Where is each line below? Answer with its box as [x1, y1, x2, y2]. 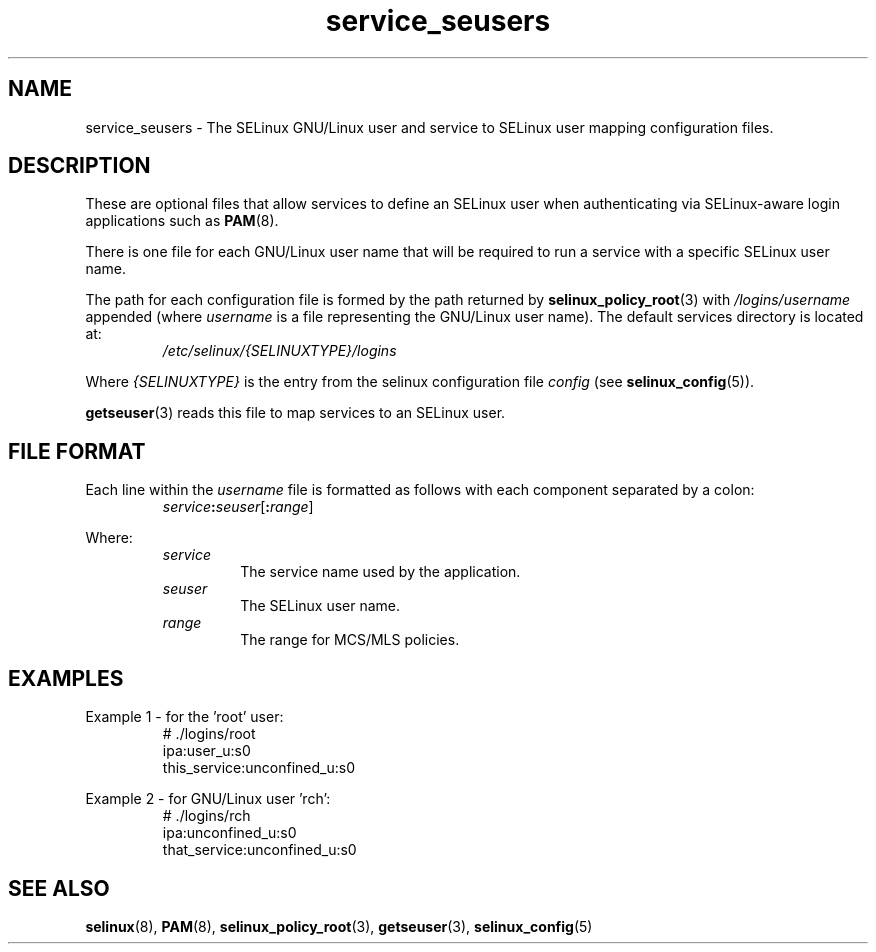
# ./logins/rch [162, 807, 251, 825]
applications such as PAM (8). [85, 212, 279, 230]
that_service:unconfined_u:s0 [162, 841, 357, 859]
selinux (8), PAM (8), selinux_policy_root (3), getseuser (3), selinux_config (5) [85, 917, 593, 935]
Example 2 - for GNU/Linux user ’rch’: [85, 790, 331, 808]
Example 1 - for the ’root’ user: [85, 708, 284, 726]
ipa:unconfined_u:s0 [162, 824, 297, 842]
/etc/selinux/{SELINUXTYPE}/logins [162, 342, 397, 360]
